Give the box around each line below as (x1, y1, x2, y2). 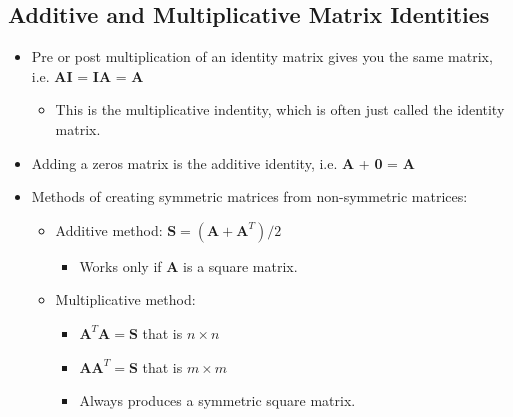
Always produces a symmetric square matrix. (79, 390, 356, 411)
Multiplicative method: (55, 289, 196, 310)
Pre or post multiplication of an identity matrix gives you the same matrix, (31, 46, 493, 67)
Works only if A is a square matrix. (79, 255, 298, 276)
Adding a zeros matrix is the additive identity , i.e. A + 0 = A (31, 152, 415, 173)
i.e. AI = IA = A (31, 65, 144, 86)
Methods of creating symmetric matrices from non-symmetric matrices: (31, 186, 468, 207)
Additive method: (55, 219, 163, 240)
